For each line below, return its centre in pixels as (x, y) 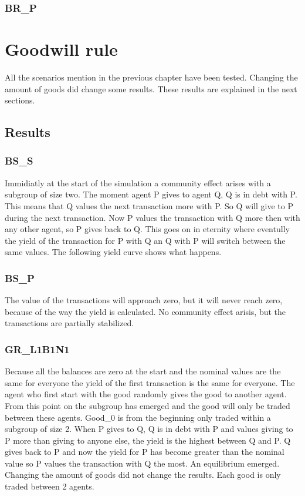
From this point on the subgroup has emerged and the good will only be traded (148, 405)
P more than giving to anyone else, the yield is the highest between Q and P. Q (148, 440)
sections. (20, 100)
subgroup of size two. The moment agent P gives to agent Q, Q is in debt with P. (151, 194)
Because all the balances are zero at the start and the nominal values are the (143, 371)
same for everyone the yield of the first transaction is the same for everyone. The (150, 382)
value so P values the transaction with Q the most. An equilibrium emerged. (142, 463)
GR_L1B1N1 (37, 349)
